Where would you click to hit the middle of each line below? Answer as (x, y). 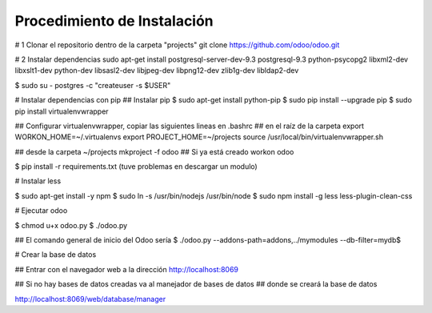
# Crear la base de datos (56, 255)
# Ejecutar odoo (41, 211)
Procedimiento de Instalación (114, 21)
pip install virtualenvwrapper (62, 111)
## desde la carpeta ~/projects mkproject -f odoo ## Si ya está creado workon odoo (154, 151)
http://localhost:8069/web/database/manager (90, 299)
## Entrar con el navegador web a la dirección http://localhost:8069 (127, 269)
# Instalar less (38, 181)
